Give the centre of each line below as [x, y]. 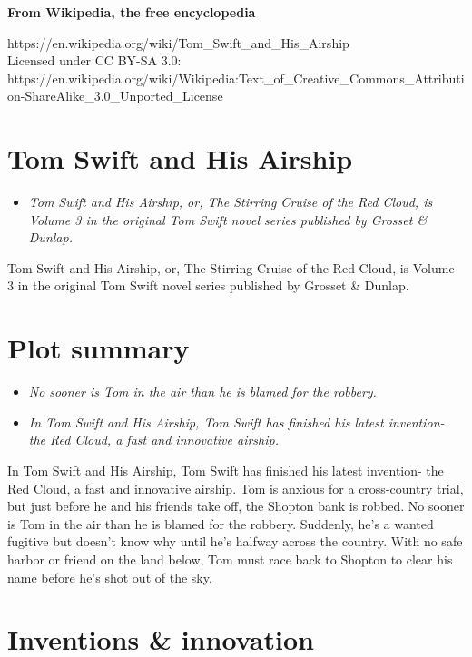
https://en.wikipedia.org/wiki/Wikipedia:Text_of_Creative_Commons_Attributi [236, 78]
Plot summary [98, 348]
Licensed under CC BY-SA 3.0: [94, 60]
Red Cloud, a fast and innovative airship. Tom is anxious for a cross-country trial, [236, 488]
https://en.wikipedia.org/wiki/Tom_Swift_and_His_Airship [178, 42]
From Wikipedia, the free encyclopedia [132, 12]
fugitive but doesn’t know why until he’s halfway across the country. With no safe [235, 541]
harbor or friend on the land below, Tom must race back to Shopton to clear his [230, 559]
